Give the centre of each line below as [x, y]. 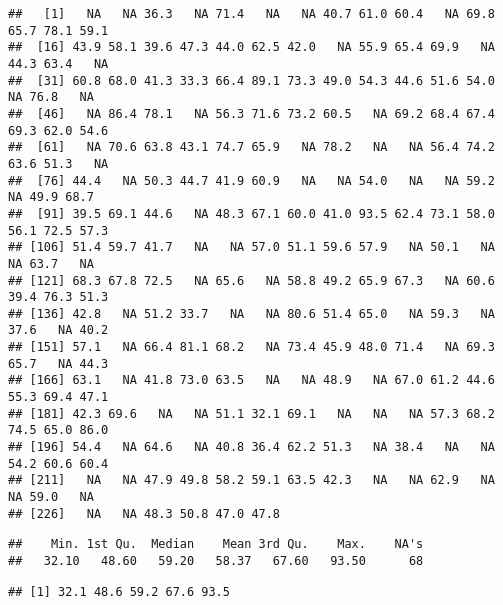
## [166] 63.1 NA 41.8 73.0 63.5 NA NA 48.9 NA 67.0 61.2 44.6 [251, 380]
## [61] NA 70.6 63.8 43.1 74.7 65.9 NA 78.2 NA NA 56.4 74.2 [251, 147]
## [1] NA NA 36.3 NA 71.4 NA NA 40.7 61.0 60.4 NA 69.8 [251, 14]
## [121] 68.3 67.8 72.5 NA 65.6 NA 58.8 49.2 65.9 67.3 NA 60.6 [251, 280]
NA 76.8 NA [51, 97]
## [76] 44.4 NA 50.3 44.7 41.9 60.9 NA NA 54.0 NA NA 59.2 [251, 180]
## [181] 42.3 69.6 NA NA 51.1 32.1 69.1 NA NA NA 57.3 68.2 [251, 413]
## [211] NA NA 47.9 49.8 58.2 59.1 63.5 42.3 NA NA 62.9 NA [251, 480]
